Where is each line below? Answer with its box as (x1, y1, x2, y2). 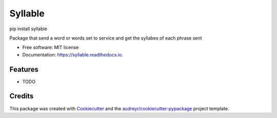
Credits (9, 92, 34, 101)
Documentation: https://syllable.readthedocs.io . (22, 51, 123, 57)
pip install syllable (9, 26, 47, 32)
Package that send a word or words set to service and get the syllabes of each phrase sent (9, 35, 202, 41)
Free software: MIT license (22, 44, 79, 51)
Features (9, 65, 38, 74)
